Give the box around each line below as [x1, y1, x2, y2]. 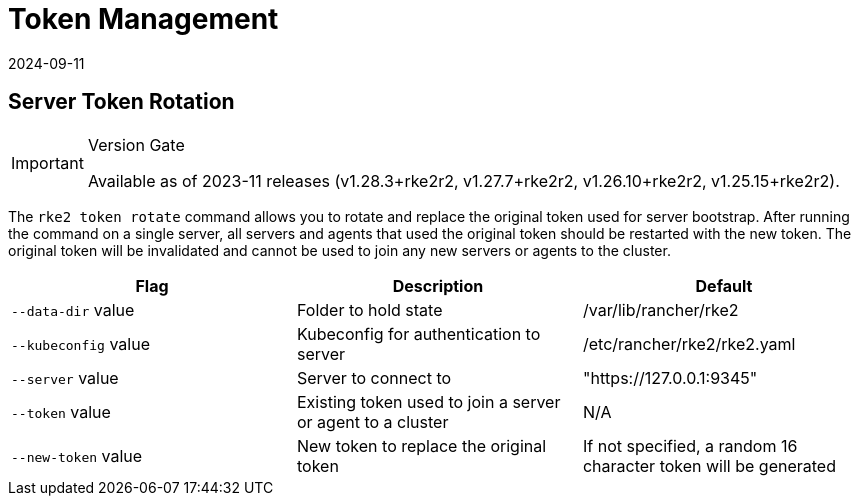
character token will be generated [582, 455, 836, 476]
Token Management [8, 2, 279, 36]
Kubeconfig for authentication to [296, 323, 541, 344]
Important [11, 152, 84, 173]
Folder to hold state [296, 299, 443, 320]
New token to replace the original [296, 435, 547, 456]
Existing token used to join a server [296, 391, 561, 412]
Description [392, 275, 484, 296]
